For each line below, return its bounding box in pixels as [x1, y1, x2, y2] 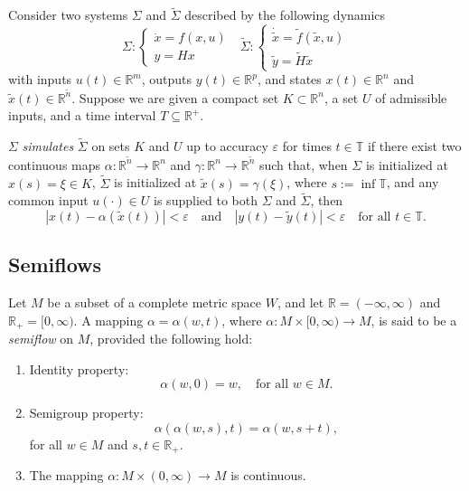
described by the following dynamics [184, 5, 386, 24]
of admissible [375, 88, 447, 107]
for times [282, 137, 332, 156]
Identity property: [29, 359, 129, 378]
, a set [324, 88, 359, 107]
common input [8, 191, 89, 210]
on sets [91, 137, 130, 156]
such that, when [258, 155, 348, 174]
